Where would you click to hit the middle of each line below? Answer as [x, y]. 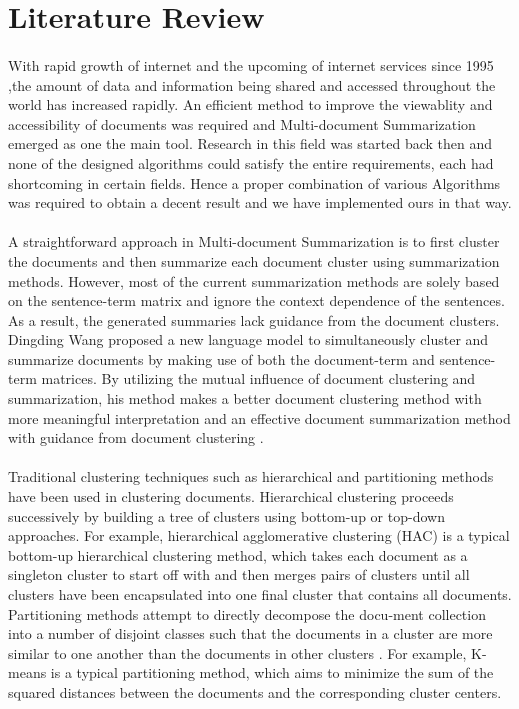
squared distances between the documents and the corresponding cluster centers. [255, 691]
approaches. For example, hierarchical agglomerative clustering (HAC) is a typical [259, 535]
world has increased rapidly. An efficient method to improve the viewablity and [250, 104]
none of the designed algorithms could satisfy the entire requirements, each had [251, 162]
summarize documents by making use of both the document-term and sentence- [252, 358]
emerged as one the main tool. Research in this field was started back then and [250, 143]
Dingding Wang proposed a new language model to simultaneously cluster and [248, 339]
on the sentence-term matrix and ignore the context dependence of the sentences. [256, 300]
